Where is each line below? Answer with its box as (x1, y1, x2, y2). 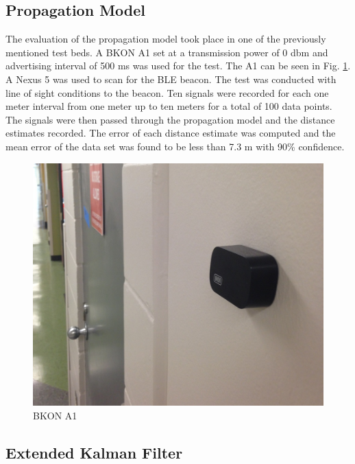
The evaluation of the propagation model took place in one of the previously (5, 32, 326, 46)
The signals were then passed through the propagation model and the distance (5, 112, 335, 126)
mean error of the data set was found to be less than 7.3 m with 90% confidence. (5, 139, 345, 153)
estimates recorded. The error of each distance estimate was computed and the (5, 126, 336, 140)
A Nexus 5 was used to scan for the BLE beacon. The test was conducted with (5, 71, 336, 86)
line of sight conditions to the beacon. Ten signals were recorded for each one (5, 85, 329, 100)
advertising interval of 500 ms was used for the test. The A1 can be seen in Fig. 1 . (5, 58, 351, 73)
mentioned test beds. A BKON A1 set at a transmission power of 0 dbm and (5, 45, 328, 59)
